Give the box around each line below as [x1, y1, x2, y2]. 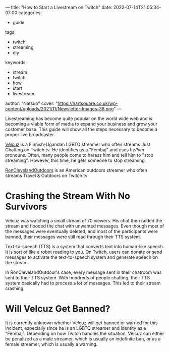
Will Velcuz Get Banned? [5, 303, 110, 315]
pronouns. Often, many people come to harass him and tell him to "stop [5, 152, 154, 158]
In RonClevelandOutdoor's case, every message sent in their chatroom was [5, 269, 162, 275]
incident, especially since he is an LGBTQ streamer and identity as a [5, 325, 146, 331]
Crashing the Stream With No [5, 190, 130, 202]
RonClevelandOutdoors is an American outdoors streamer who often [5, 167, 148, 173]
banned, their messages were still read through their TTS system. [5, 233, 141, 240]
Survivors [5, 201, 47, 212]
